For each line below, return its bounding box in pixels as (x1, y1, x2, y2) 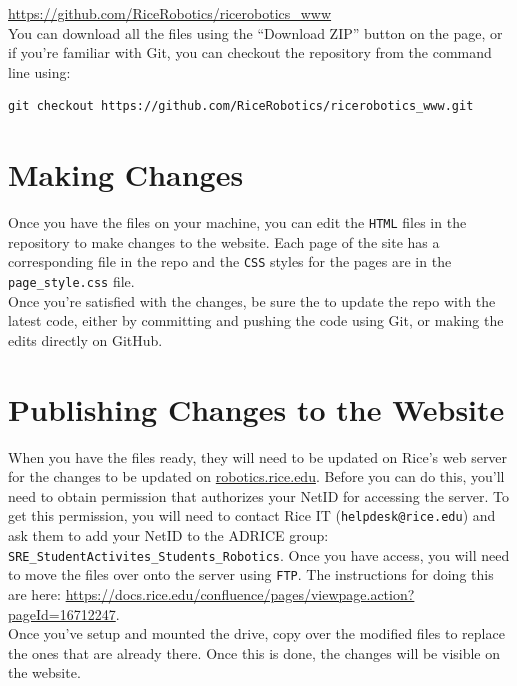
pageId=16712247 (8, 603, 116, 624)
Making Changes (8, 154, 244, 195)
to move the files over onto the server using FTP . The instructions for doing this (8, 564, 494, 585)
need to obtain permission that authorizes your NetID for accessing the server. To (8, 485, 509, 506)
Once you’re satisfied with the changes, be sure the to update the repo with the (8, 290, 496, 311)
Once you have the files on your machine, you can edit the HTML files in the (8, 212, 467, 233)
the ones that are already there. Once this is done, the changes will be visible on (8, 642, 501, 663)
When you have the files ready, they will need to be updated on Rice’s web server (8, 446, 508, 467)
